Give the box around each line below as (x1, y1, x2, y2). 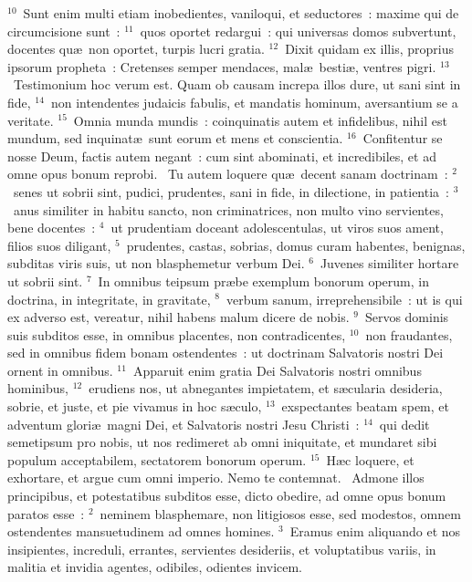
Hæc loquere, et (326, 450, 414, 469)
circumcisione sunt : (7, 21, 121, 40)
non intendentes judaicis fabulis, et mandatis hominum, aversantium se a (50, 92, 458, 111)
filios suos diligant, (7, 235, 111, 255)
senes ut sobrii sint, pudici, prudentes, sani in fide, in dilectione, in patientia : (13, 182, 449, 201)
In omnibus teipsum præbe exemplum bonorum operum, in (98, 271, 429, 290)
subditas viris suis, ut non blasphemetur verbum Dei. (7, 254, 305, 273)
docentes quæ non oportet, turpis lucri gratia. (7, 39, 265, 58)
